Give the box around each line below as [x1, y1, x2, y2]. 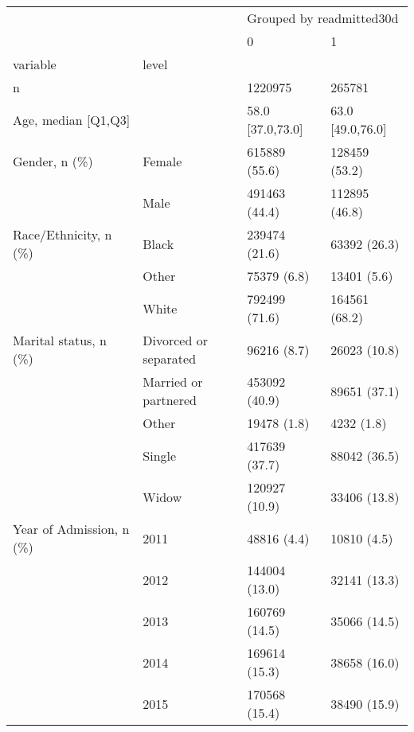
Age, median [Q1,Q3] [13, 110, 131, 129]
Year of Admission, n [13, 520, 130, 538]
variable [13, 55, 57, 73]
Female [143, 151, 182, 170]
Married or [143, 372, 203, 391]
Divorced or [143, 331, 208, 349]
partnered [143, 391, 197, 409]
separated [143, 349, 197, 368]
